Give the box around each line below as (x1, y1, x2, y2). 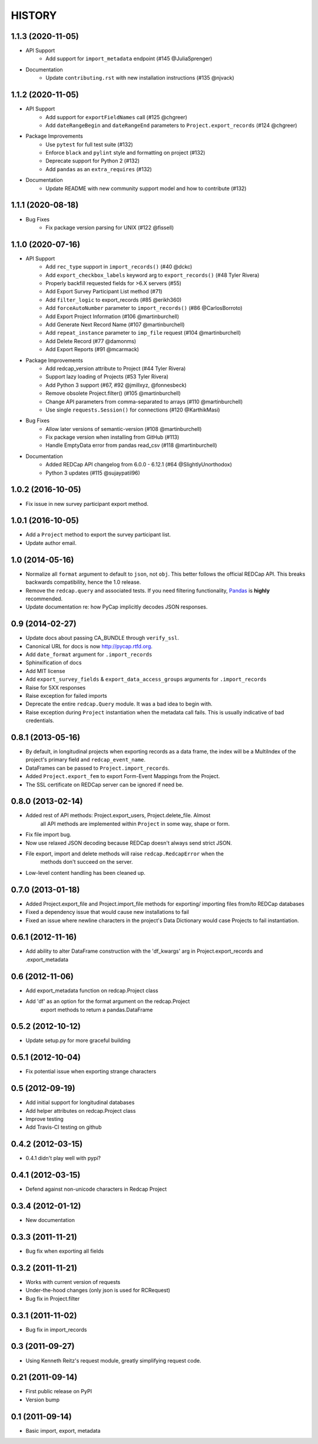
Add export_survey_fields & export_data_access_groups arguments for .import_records (25, 676, 267, 683)
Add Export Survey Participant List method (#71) (45, 288, 163, 295)
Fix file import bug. (25, 831, 72, 838)
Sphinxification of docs (25, 659, 82, 667)
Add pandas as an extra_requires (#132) (45, 165, 153, 172)
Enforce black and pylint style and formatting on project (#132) (45, 149, 206, 156)
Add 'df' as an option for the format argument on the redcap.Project (25, 998, 190, 1005)
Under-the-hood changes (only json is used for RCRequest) (25, 1287, 171, 1294)
